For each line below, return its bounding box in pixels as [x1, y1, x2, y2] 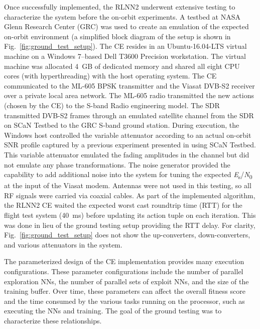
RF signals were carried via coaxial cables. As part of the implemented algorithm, [4, 190, 255, 200]
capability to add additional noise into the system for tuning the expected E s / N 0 [4, 169, 252, 181]
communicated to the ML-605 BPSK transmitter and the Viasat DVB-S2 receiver [4, 80, 255, 91]
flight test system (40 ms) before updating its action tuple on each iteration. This [4, 210, 256, 220]
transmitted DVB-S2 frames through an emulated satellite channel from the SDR [4, 110, 254, 120]
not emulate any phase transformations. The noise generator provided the [4, 159, 230, 170]
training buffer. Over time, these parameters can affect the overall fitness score [4, 286, 245, 296]
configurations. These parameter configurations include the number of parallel [4, 266, 243, 276]
